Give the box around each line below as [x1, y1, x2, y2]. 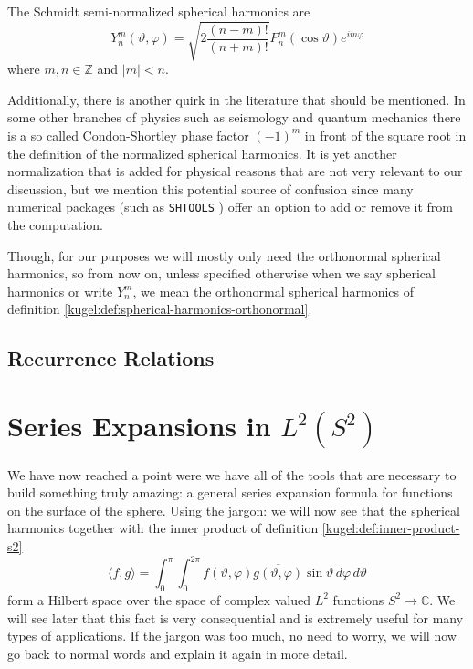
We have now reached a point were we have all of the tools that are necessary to [7, 465, 457, 484]
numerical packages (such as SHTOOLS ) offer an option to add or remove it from [7, 197, 454, 216]
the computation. [7, 214, 104, 234]
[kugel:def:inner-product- [321, 518, 460, 538]
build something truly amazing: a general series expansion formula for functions [7, 483, 453, 502]
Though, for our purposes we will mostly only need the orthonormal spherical [7, 246, 441, 265]
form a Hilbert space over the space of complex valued [7, 590, 310, 609]
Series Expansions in [7, 406, 271, 444]
